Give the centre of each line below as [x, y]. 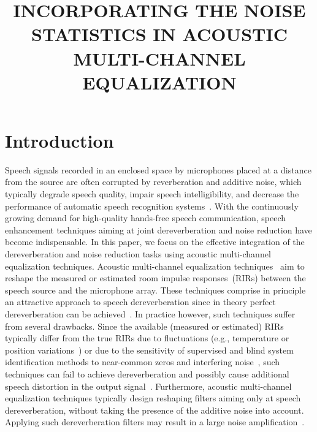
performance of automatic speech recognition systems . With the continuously [152, 206]
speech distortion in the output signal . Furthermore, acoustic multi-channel [148, 386]
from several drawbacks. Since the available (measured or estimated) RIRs [144, 326]
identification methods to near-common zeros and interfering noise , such [143, 362]
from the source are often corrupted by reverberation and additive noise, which [153, 182]
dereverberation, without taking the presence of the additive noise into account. [155, 410]
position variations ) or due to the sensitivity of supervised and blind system [149, 350]
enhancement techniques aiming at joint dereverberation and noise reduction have [158, 229]
